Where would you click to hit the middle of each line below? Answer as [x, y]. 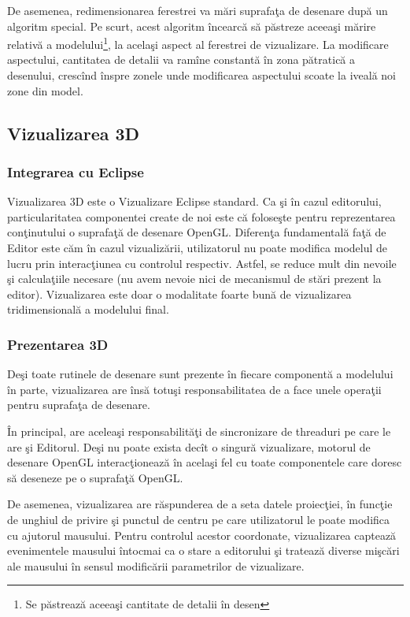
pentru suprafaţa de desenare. [79, 405]
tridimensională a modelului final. [88, 309]
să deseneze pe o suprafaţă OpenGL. [95, 477]
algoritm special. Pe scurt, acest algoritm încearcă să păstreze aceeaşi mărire [192, 26]
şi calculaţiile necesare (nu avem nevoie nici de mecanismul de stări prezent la [194, 279]
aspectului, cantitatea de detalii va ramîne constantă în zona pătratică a [181, 59]
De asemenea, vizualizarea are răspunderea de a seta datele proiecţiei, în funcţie [200, 504]
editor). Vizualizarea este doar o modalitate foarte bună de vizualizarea [179, 294]
